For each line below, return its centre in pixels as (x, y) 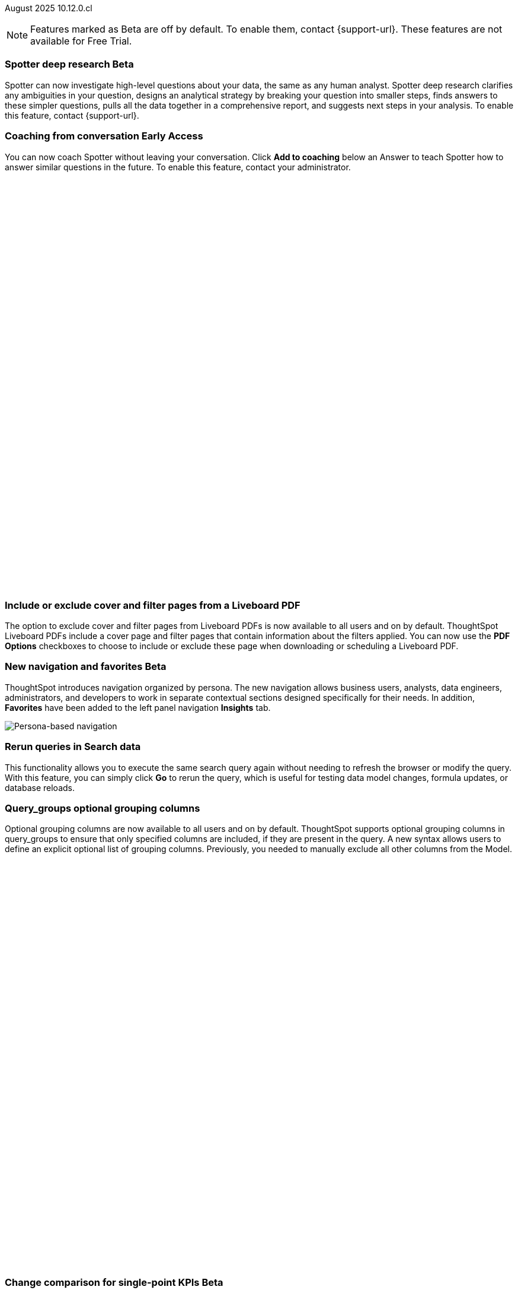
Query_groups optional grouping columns (103, 808)
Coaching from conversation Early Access (104, 136)
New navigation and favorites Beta (86, 667)
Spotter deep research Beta (69, 64)
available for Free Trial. (81, 41)
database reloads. (40, 787)
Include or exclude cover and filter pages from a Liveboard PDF (153, 605)
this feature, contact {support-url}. (72, 115)
